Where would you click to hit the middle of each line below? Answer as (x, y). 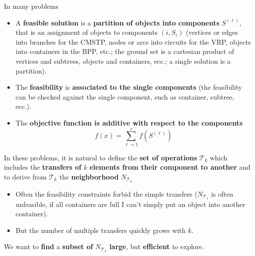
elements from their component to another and (170, 167)
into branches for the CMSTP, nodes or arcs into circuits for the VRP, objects (133, 41)
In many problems (31, 6)
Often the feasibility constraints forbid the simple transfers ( (106, 193)
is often (222, 193)
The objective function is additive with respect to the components (129, 122)
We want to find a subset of (49, 246)
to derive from (25, 176)
